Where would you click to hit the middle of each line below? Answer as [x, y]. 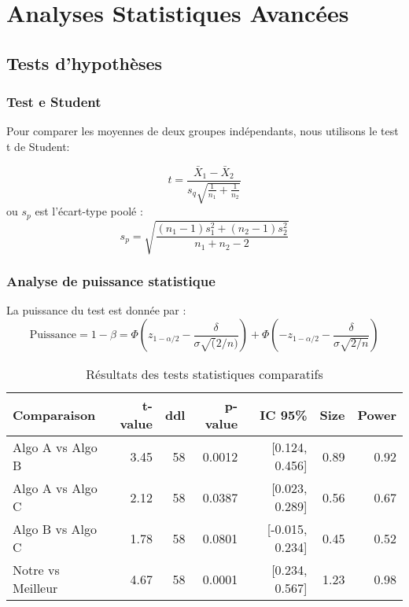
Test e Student [54, 102]
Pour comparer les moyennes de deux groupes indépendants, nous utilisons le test [203, 131]
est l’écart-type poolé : [89, 211]
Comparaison [54, 414]
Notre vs [36, 570]
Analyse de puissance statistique [111, 281]
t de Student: [38, 146]
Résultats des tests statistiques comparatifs [204, 374]
